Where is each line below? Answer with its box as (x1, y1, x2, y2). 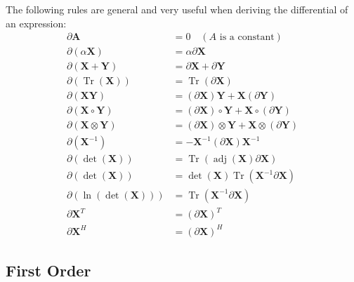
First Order (6, 259, 91, 281)
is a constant (219, 32, 275, 43)
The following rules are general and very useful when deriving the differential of (6, 2, 348, 16)
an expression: (6, 15, 67, 30)
